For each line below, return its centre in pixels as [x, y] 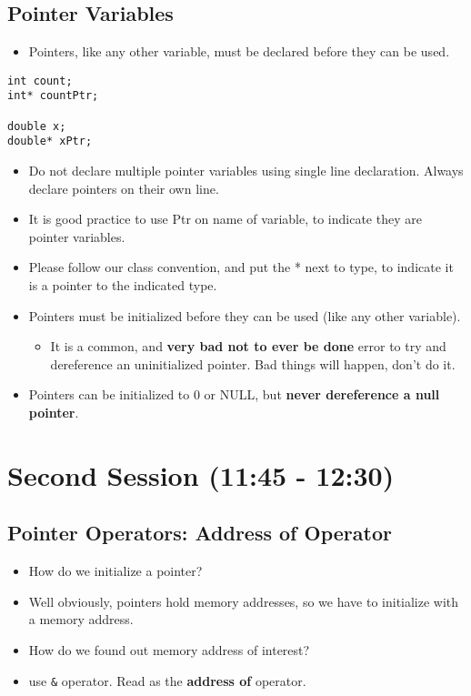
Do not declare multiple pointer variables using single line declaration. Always [246, 171]
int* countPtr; [53, 96]
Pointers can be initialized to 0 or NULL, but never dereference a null [234, 394]
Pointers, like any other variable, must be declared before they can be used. [239, 51]
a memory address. [81, 619]
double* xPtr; [50, 141]
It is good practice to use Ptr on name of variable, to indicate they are [225, 219]
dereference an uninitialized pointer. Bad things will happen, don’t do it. [253, 363]
